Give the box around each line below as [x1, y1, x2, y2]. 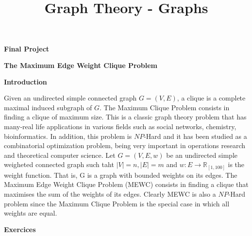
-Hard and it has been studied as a [144, 131, 247, 141]
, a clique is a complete [177, 93, 246, 103]
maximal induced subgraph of [4, 102, 92, 112]
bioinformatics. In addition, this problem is [4, 131, 132, 141]
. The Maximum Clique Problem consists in [100, 102, 230, 112]
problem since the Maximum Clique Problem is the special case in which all [4, 198, 230, 208]
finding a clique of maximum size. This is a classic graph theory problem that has [4, 112, 247, 122]
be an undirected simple [166, 150, 237, 160]
